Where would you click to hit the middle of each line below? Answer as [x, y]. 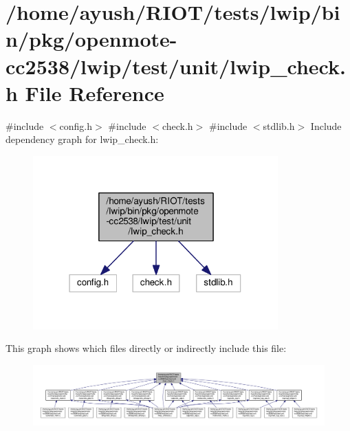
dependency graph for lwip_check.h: [82, 139]
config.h [76, 125]
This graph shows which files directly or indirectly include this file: [146, 348]
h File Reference [85, 92]
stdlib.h [279, 125]
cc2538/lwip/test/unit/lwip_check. [176, 66]
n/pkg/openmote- [91, 39]
